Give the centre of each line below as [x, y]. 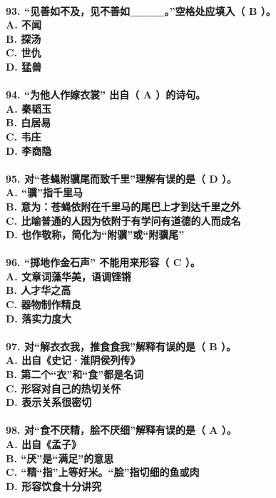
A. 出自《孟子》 [44, 444]
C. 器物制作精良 [44, 304]
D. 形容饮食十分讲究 [54, 486]
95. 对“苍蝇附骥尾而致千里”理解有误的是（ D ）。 [121, 178]
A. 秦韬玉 [29, 108]
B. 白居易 [29, 122]
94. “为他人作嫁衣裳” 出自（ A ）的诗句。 [106, 95]
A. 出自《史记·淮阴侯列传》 [73, 360]
